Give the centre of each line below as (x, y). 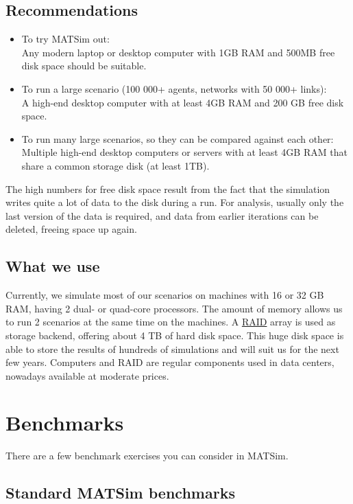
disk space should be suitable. (84, 66)
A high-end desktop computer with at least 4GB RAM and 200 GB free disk (183, 102)
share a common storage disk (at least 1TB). (115, 165)
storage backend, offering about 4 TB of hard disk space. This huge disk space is (175, 335)
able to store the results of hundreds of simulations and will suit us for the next (172, 348)
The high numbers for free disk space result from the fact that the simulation (168, 188)
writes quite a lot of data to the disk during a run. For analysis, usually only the (175, 202)
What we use (53, 266)
